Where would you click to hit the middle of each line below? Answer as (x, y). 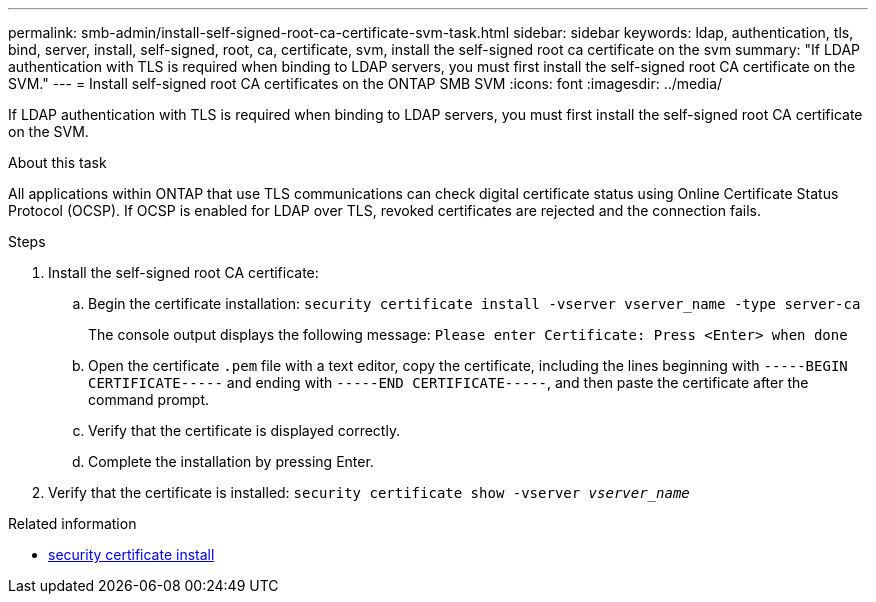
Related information (72, 523)
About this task (57, 162)
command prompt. (149, 399)
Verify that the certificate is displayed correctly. (244, 430)
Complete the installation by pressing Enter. (231, 461)
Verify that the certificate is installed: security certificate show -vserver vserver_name (369, 492)
